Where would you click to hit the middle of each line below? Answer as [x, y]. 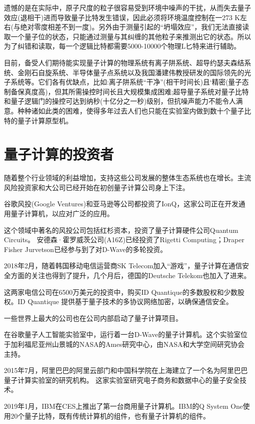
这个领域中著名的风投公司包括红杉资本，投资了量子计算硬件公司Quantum [121, 230]
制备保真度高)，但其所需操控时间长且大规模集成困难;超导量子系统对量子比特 [127, 91]
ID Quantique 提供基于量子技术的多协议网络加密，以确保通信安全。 [125, 301]
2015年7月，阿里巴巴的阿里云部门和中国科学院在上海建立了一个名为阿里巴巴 [126, 370]
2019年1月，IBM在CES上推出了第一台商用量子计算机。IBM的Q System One [124, 406]
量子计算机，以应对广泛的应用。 [62, 213]
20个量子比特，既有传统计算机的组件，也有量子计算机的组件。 [110, 415]
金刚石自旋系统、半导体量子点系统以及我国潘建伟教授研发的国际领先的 [131, 72]
